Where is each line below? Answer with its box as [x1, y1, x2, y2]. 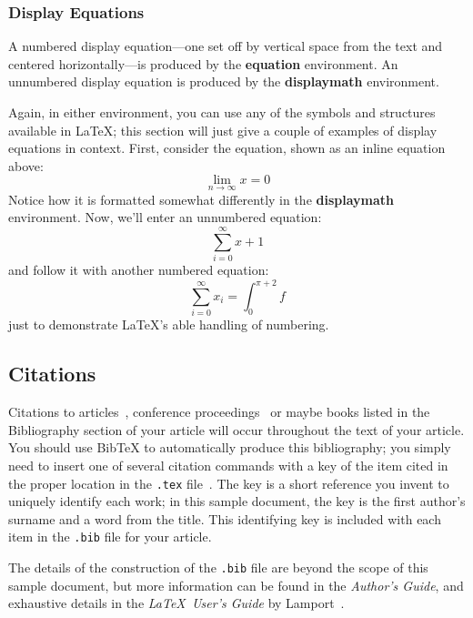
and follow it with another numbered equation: [8, 259, 269, 279]
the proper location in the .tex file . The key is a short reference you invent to [8, 473, 449, 492]
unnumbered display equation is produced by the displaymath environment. [8, 72, 439, 91]
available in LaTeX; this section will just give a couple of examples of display [8, 120, 438, 139]
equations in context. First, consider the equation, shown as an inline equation [8, 138, 446, 157]
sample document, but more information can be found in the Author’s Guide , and [8, 575, 464, 594]
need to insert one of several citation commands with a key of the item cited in [8, 455, 448, 474]
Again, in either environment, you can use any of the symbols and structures [8, 103, 436, 121]
